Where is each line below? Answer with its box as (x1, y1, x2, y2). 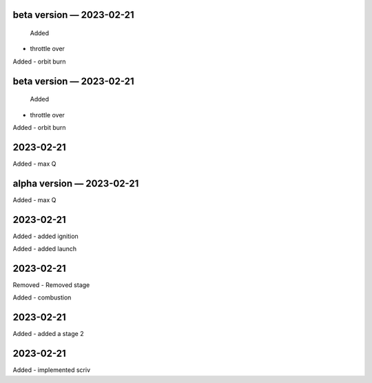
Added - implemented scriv (12, 366, 91, 374)
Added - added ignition (12, 232, 79, 240)
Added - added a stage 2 (12, 330, 84, 338)
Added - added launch (12, 245, 77, 253)
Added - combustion (12, 293, 72, 302)
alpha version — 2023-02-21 (12, 177, 139, 189)
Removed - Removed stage (12, 281, 90, 289)
